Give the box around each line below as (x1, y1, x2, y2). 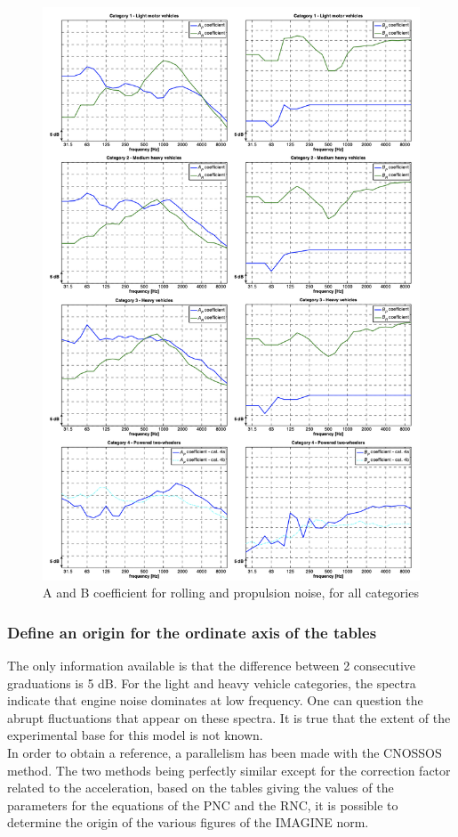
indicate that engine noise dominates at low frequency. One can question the (7, 691, 423, 710)
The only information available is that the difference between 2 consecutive (7, 655, 416, 674)
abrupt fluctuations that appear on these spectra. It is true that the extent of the (7, 708, 451, 727)
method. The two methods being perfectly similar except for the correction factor (7, 760, 451, 779)
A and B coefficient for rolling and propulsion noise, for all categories (43, 583, 419, 602)
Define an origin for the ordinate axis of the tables (7, 621, 377, 643)
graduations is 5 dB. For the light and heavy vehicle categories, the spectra (7, 673, 416, 692)
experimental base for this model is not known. (7, 726, 263, 744)
